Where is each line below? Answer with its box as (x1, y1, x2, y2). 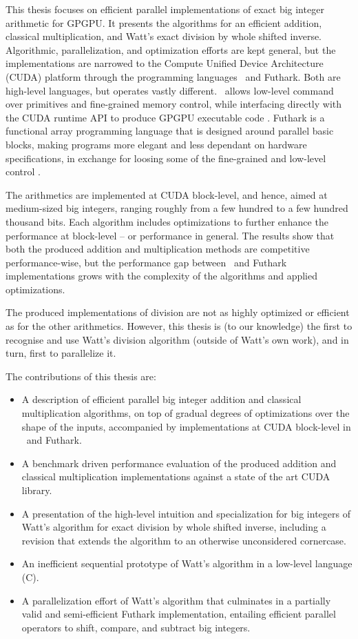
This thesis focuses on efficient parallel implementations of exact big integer (6, 2, 324, 16)
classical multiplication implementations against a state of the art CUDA (21, 469, 330, 484)
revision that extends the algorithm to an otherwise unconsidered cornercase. (21, 533, 346, 547)
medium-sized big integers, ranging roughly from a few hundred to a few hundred (6, 201, 348, 215)
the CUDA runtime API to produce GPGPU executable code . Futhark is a (6, 110, 325, 124)
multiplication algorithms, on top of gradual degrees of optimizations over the (21, 406, 350, 420)
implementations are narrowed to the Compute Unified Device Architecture (6, 56, 324, 70)
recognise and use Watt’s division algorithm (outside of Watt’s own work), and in (6, 332, 349, 346)
